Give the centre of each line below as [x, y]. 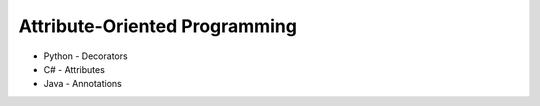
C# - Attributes [74, 69]
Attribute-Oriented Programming [157, 26]
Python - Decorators [86, 56]
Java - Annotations [82, 84]
